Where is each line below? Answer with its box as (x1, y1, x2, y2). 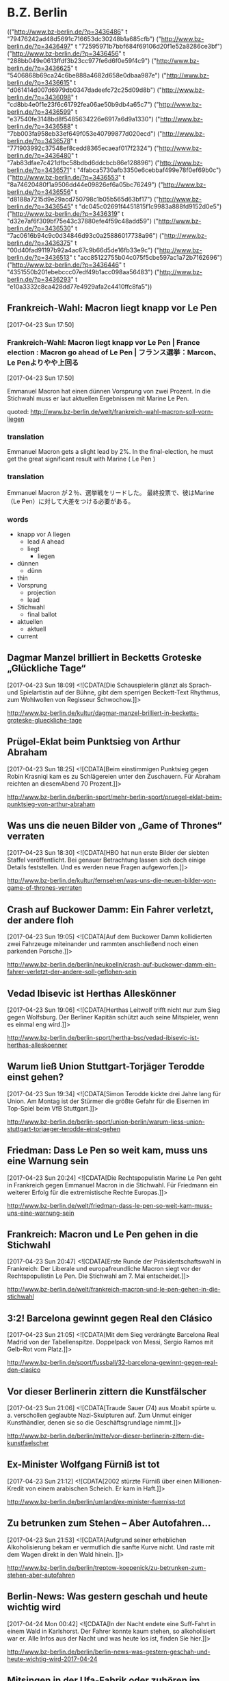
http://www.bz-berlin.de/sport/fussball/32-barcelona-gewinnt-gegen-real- (7, 1359, 218, 1367)
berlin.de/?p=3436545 (7, 202, 71, 210)
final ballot (27, 610, 57, 618)
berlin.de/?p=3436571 (7, 166, 70, 174)
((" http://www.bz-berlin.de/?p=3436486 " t (7, 27, 128, 36)
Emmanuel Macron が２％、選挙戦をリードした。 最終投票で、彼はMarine (7, 488, 215, 496)
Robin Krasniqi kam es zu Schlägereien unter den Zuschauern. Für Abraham (7, 772, 221, 780)
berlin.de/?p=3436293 (7, 275, 71, 283)
